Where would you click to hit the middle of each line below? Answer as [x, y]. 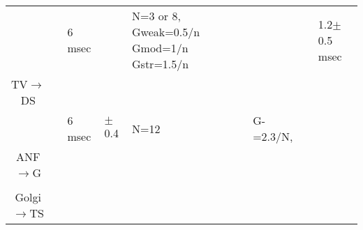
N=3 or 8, [156, 16]
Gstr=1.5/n [161, 64]
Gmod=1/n [160, 48]
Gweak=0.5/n [166, 32]
